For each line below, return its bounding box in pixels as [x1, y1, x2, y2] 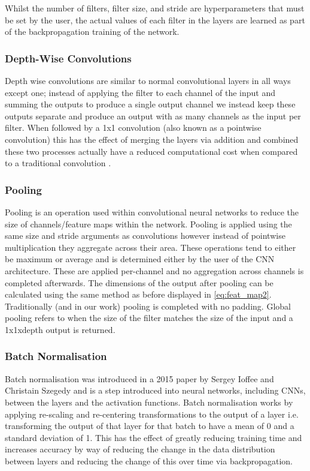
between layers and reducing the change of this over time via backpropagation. [5, 454, 293, 467]
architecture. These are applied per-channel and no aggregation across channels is [5, 264, 304, 277]
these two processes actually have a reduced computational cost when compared [5, 145, 298, 157]
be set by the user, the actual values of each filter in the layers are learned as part [5, 13, 305, 26]
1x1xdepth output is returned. [5, 323, 116, 335]
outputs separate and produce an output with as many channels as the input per [5, 109, 301, 122]
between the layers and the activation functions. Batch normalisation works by [5, 395, 293, 408]
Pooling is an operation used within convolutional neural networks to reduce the [5, 205, 299, 218]
